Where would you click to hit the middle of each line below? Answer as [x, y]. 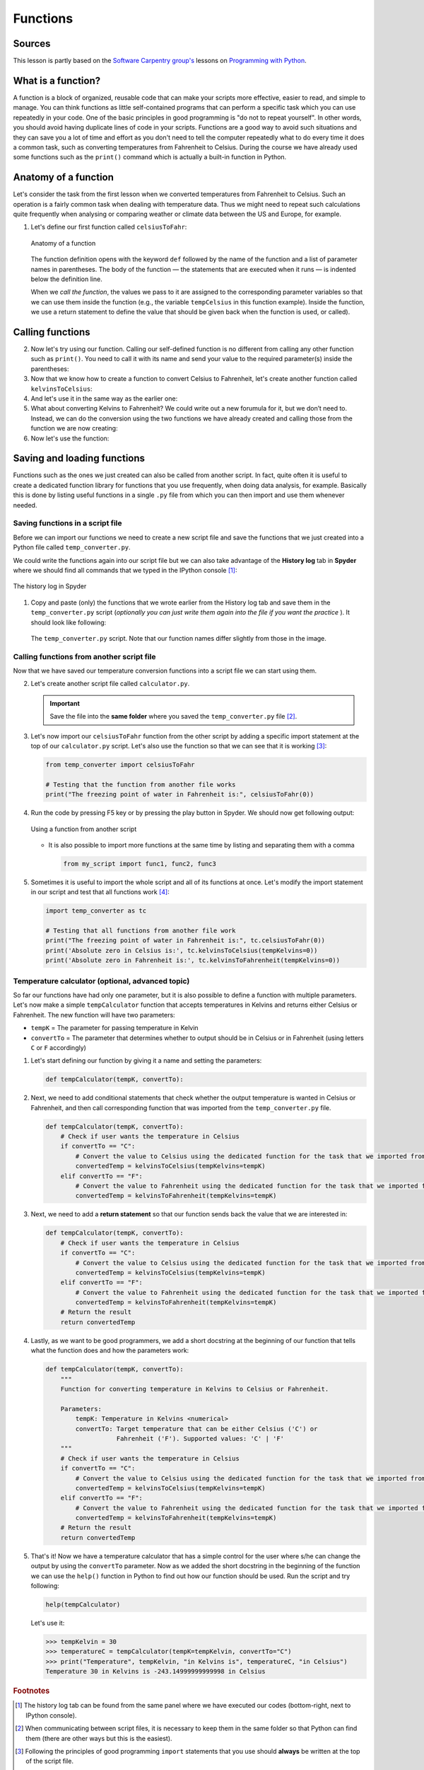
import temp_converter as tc [96, 911]
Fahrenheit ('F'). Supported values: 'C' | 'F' [200, 1438]
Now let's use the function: [70, 438]
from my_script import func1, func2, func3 [140, 863]
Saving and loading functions [79, 458]
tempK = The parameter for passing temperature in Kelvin [114, 1028]
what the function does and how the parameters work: [110, 1351]
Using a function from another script [84, 829]
